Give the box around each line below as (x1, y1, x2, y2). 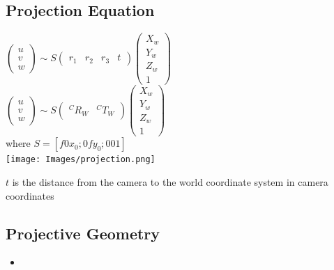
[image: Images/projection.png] (6, 154, 155, 165)
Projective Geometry (6, 222, 160, 244)
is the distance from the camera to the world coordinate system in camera (12, 174, 328, 189)
